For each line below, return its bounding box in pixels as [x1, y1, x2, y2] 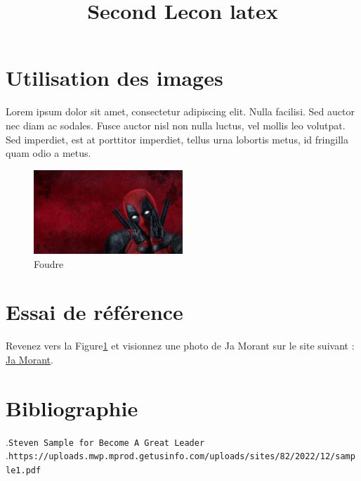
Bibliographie [6, 393, 138, 422]
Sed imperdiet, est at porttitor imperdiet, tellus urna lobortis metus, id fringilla [6, 132, 348, 146]
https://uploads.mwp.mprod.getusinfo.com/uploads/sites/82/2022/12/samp [8, 451, 355, 462]
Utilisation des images [6, 63, 223, 92]
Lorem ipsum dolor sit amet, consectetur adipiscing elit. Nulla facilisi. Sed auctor [6, 104, 355, 119]
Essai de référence [6, 297, 183, 326]
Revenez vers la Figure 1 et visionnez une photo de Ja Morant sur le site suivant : [6, 338, 355, 353]
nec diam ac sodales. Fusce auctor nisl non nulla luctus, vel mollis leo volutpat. [6, 117, 346, 132]
